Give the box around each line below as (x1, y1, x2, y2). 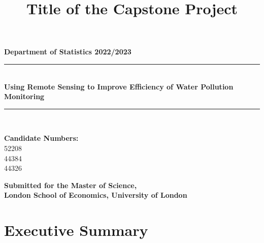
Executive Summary (4, 220, 148, 240)
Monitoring (4, 91, 45, 102)
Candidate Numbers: (4, 133, 79, 143)
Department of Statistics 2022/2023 (4, 46, 131, 57)
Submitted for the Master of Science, (4, 179, 137, 190)
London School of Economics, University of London (4, 190, 187, 200)
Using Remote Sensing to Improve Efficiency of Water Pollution (4, 81, 234, 92)
